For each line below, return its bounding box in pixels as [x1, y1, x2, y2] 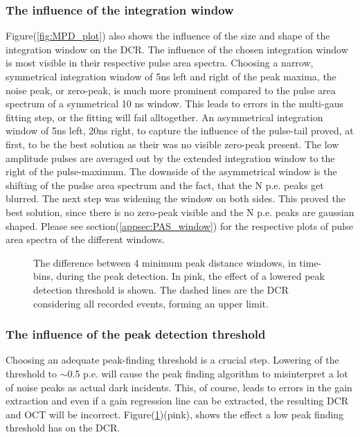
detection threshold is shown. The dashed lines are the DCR [33, 282, 289, 296]
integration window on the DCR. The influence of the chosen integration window [6, 42, 348, 56]
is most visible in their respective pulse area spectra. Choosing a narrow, [6, 55, 314, 70]
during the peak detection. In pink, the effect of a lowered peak [56, 269, 325, 283]
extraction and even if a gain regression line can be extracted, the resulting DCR [6, 393, 349, 408]
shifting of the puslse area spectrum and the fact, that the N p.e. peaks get [6, 177, 324, 192]
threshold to [6, 366, 57, 380]
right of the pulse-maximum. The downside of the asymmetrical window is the [6, 164, 337, 179]
